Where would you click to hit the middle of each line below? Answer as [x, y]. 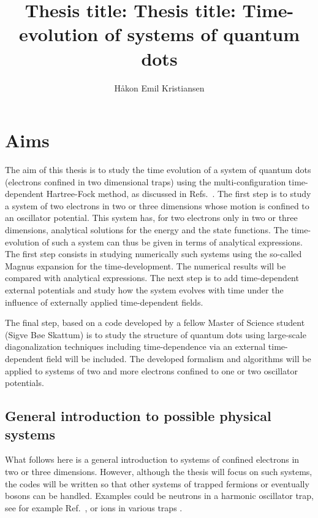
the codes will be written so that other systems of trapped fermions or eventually [157, 483]
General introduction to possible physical [138, 416]
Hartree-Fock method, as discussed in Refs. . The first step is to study [179, 194]
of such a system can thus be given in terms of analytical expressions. [172, 242]
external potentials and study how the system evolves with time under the [144, 289]
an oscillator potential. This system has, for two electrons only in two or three [151, 218]
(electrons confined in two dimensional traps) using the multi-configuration [146, 181]
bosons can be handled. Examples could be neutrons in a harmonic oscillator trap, [159, 496]
